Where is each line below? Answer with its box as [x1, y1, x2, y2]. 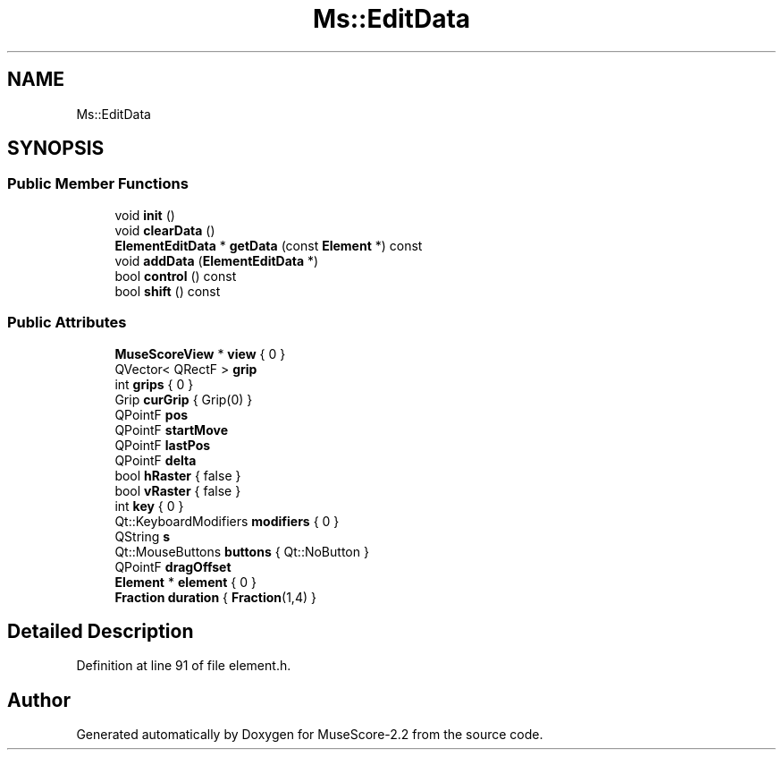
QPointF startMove [114, 421, 228, 438]
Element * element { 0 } [114, 574, 257, 590]
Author [7, 688, 71, 711]
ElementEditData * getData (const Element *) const [114, 237, 423, 253]
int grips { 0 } [114, 376, 194, 392]
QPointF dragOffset [114, 558, 232, 574]
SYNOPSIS [7, 137, 105, 160]
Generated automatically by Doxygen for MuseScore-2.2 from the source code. [76, 727, 543, 743]
